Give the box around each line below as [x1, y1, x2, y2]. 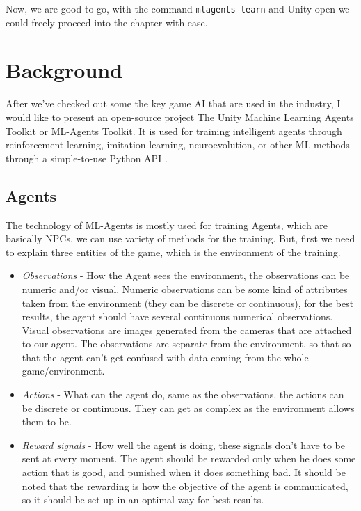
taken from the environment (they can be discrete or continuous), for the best [22, 295, 354, 310]
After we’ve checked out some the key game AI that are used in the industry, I [6, 96, 341, 111]
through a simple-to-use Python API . [6, 150, 168, 165]
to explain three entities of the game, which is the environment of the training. [6, 244, 341, 259]
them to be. [22, 414, 72, 429]
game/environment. [22, 363, 105, 378]
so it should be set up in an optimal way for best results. [22, 492, 264, 507]
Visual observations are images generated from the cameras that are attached [22, 322, 352, 337]
